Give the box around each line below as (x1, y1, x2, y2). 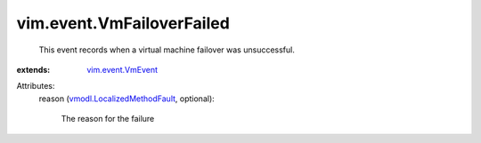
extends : (16, 64, 51, 75)
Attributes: (16, 81, 55, 91)
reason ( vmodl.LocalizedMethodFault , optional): (38, 93, 216, 104)
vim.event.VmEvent (86, 64, 159, 75)
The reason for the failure (61, 114, 155, 124)
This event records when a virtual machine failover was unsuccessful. (38, 44, 296, 55)
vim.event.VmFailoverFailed (16, 13, 231, 33)
